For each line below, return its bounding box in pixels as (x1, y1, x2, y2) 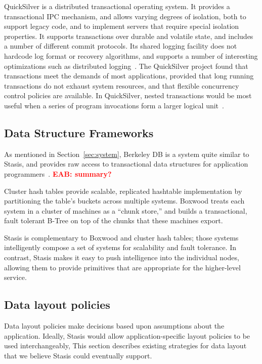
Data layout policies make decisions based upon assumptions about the (4, 320, 225, 331)
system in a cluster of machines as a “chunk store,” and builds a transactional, (4, 205, 247, 216)
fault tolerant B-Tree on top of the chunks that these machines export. (4, 215, 223, 226)
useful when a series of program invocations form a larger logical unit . (4, 100, 224, 110)
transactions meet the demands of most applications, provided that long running (4, 70, 254, 81)
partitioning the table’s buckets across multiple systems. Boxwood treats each (4, 195, 245, 206)
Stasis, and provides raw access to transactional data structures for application (4, 158, 248, 169)
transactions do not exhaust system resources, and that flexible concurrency (4, 80, 239, 91)
